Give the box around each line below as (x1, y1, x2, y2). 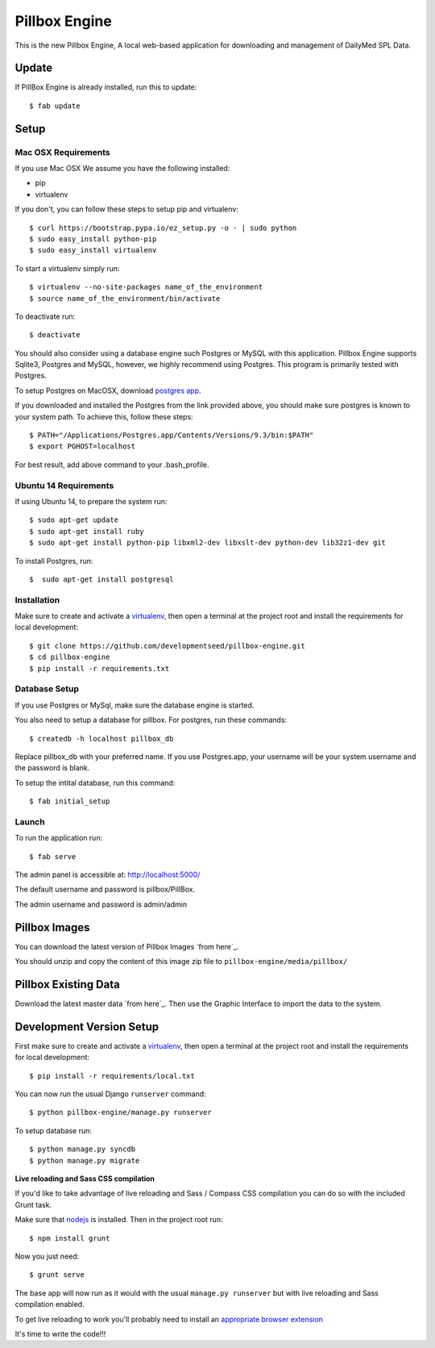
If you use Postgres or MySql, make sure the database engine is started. (14, 700, 255, 710)
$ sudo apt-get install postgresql (29, 574, 174, 584)
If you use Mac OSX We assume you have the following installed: (14, 164, 230, 173)
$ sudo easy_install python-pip (29, 234, 157, 244)
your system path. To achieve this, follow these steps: (14, 411, 193, 421)
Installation (14, 594, 60, 605)
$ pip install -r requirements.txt (29, 664, 170, 673)
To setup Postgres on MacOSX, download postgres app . (14, 386, 201, 395)
